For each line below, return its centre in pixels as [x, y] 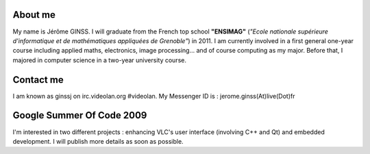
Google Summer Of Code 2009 [80, 115]
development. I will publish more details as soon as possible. [98, 141]
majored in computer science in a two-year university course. [99, 60]
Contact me [38, 80]
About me [34, 15]
